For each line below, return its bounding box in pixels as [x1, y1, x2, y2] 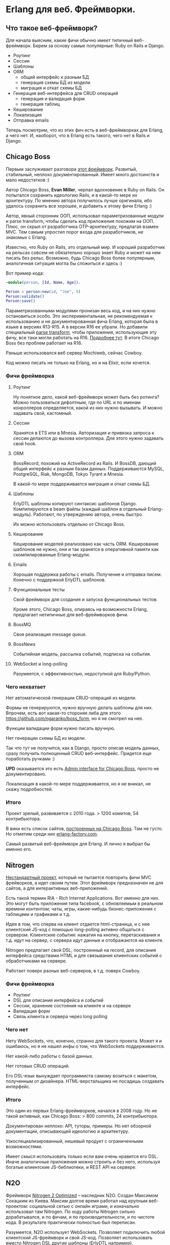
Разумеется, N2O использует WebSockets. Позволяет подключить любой [6, 1229, 165, 1235]
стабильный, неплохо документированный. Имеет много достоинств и [6, 171, 159, 177]
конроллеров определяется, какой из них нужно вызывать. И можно [13, 405, 163, 411]
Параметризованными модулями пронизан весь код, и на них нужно [6, 308, 156, 314]
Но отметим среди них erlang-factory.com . [6, 831, 98, 837]
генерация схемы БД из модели [20, 80, 91, 85]
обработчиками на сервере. [6, 958, 67, 964]
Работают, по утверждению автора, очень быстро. [33, 511, 144, 517]
